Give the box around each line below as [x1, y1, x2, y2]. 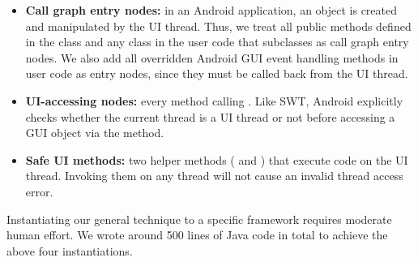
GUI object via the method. [25, 124, 164, 141]
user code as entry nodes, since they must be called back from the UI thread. [25, 65, 408, 82]
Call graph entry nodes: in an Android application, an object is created [25, 2, 398, 18]
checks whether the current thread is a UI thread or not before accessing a [25, 108, 395, 125]
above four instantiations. [6, 242, 133, 259]
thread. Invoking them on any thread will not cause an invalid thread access [25, 167, 403, 184]
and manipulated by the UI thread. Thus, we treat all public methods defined [25, 17, 412, 34]
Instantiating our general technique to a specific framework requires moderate [6, 210, 392, 227]
